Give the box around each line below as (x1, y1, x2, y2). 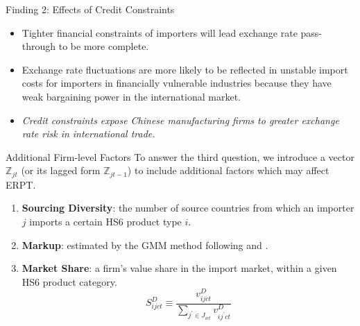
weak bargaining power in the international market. (22, 89, 241, 103)
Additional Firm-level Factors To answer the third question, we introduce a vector (6, 149, 354, 164)
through (22, 39, 56, 53)
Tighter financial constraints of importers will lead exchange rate (22, 25, 298, 40)
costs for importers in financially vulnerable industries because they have (22, 76, 332, 90)
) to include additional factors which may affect (127, 163, 329, 178)
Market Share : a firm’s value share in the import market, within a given (22, 261, 337, 275)
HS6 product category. (22, 274, 117, 289)
